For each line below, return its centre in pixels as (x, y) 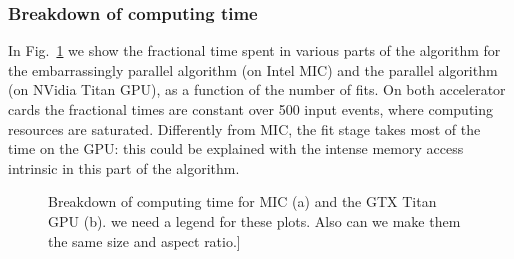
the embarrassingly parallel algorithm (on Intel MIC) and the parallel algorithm (253, 69)
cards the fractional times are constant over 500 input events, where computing (251, 109)
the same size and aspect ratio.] (144, 240)
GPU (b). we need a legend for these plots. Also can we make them (254, 220)
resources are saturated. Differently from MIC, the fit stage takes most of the (244, 128)
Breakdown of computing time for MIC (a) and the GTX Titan (242, 201)
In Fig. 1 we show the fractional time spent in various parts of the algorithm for (254, 50)
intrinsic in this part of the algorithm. (124, 167)
